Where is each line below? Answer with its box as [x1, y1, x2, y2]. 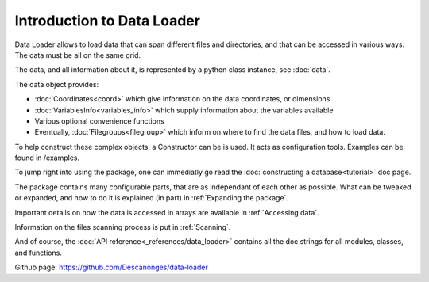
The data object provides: [14, 79, 99, 89]
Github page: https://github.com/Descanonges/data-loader [14, 262, 208, 272]
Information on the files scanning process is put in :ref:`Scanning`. [14, 223, 231, 232]
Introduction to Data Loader [14, 12, 200, 29]
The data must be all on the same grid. [14, 50, 141, 59]
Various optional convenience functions [34, 116, 164, 126]
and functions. [14, 248, 63, 257]
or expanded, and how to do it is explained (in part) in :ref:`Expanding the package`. [14, 193, 289, 203]
